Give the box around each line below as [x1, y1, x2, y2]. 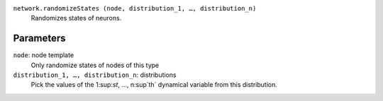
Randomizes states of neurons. [30, 14, 122, 23]
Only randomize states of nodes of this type [30, 61, 160, 69]
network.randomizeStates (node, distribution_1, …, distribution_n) [13, 4, 257, 12]
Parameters [13, 32, 66, 44]
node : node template [13, 51, 74, 59]
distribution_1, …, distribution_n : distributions [13, 71, 177, 79]
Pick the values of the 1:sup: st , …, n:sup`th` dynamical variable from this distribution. [30, 81, 278, 89]
